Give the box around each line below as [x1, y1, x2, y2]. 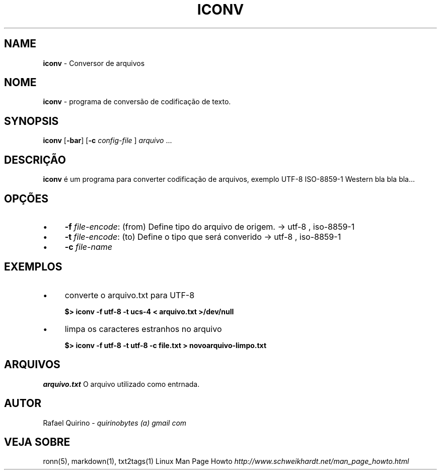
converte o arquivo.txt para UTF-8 [64, 290, 195, 300]
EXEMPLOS [4, 260, 62, 274]
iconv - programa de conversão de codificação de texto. [43, 97, 231, 106]
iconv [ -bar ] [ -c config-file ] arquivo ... [43, 136, 172, 145]
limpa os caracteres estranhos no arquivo [64, 323, 222, 334]
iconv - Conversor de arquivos [43, 58, 145, 67]
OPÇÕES [4, 192, 49, 205]
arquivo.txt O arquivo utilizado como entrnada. [43, 379, 200, 388]
